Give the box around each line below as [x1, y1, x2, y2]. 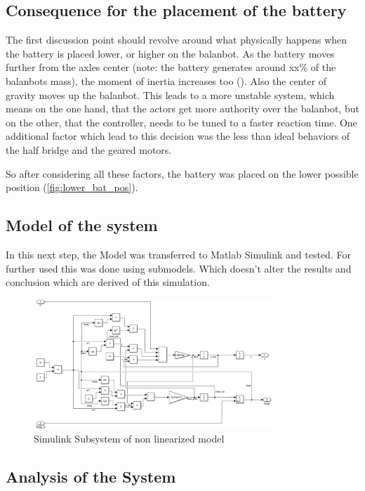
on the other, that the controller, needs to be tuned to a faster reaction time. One [6, 114, 357, 129]
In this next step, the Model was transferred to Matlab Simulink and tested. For [6, 247, 351, 261]
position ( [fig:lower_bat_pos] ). [6, 180, 138, 195]
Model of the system [6, 214, 158, 236]
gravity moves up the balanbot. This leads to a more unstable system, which [6, 87, 335, 102]
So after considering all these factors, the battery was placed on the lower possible [6, 166, 359, 181]
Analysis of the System [6, 466, 176, 487]
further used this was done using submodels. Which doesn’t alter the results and [6, 261, 352, 275]
